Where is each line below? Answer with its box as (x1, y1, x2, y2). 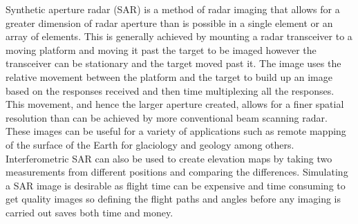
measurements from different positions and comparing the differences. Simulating (6, 165, 348, 179)
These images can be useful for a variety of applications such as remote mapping (6, 124, 346, 138)
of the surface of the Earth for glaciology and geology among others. (6, 137, 294, 151)
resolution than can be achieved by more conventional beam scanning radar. (6, 110, 328, 124)
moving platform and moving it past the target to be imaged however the (6, 42, 317, 57)
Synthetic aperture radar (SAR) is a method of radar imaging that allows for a (6, 2, 340, 16)
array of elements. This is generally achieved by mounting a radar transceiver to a (6, 29, 352, 44)
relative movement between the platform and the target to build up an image (6, 69, 332, 84)
